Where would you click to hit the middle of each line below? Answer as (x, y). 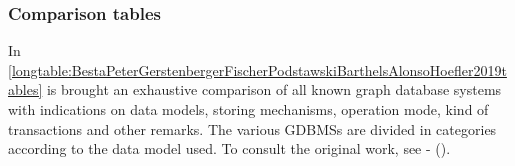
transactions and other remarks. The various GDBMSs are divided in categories (252, 128)
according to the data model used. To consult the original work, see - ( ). (229, 148)
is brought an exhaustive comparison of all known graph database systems (274, 89)
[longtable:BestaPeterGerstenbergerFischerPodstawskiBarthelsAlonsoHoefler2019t (257, 69)
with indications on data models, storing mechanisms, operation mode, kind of (248, 109)
